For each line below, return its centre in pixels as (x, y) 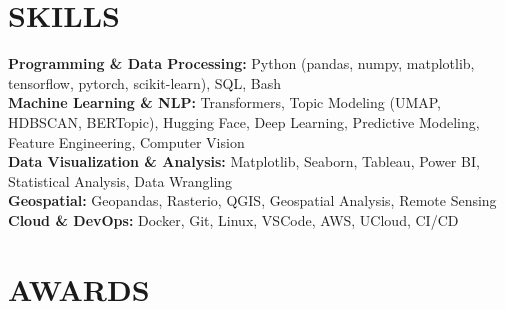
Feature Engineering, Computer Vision (126, 141)
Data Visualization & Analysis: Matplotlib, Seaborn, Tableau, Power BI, (244, 161)
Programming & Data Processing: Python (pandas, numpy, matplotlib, (241, 63)
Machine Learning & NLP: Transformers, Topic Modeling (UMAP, (224, 102)
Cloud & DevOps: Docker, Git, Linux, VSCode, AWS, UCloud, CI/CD (233, 219)
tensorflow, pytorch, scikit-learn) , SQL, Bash (144, 82)
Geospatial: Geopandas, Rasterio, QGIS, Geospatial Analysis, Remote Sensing (252, 200)
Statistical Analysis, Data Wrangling (120, 180)
